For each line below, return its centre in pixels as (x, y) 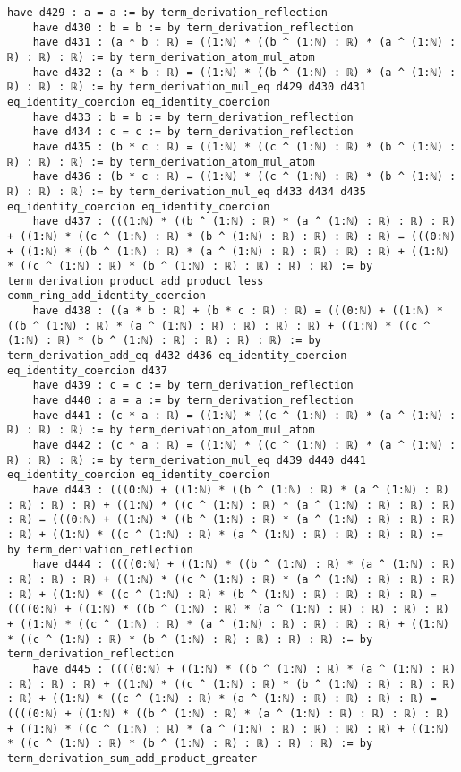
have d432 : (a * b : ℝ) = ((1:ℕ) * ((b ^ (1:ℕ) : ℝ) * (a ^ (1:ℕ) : (244, 72)
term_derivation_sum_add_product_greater (132, 758)
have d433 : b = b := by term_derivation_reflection (193, 117)
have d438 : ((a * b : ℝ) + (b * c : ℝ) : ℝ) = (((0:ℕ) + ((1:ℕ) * (238, 311)
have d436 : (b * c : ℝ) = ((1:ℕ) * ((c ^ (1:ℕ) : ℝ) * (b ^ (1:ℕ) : (244, 177)
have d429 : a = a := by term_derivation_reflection (167, 13)
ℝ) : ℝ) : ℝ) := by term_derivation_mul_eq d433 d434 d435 (187, 191)
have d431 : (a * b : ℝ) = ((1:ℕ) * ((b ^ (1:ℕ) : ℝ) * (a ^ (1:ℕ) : (244, 43)
